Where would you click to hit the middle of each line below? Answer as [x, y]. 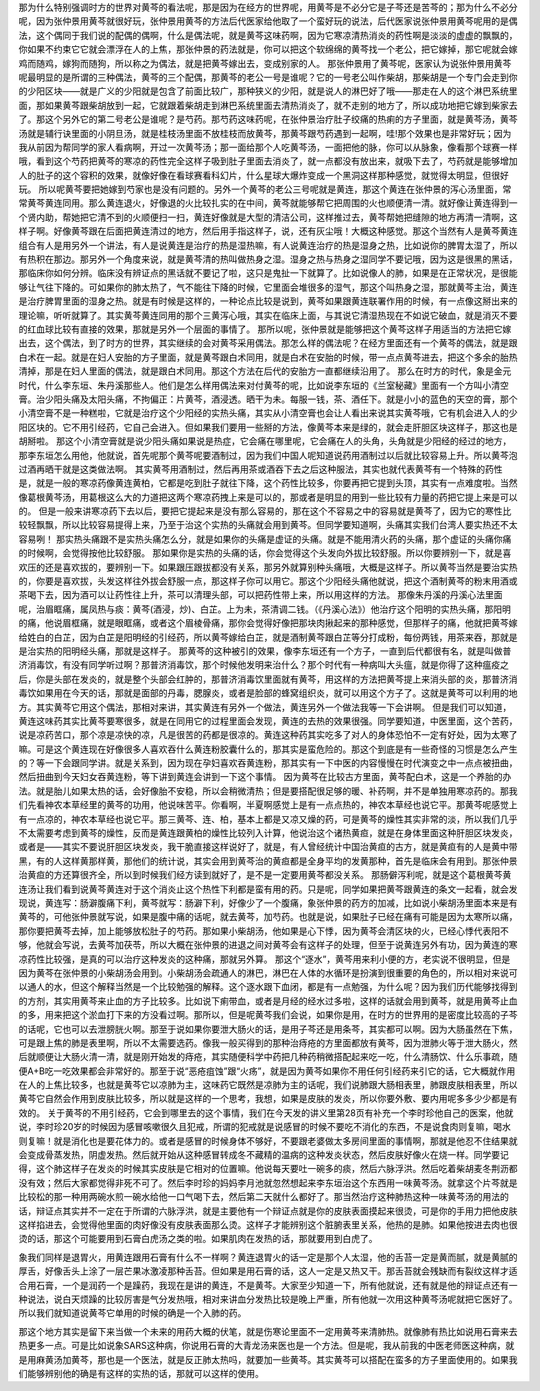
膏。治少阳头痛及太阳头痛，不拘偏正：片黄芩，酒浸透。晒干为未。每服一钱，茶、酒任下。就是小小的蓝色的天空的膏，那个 [268, 399]
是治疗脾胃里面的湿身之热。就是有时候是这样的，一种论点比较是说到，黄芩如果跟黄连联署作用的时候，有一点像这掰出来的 [268, 301]
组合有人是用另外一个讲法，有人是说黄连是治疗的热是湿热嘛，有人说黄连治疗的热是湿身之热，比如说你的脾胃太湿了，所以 [268, 245]
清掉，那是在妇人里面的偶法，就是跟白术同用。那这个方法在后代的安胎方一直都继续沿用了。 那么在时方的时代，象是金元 [265, 371]
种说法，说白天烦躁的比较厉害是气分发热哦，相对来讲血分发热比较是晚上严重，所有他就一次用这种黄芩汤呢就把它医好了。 [268, 1299]
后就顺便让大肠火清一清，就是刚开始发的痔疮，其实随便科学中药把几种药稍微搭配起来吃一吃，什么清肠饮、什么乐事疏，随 [268, 1057]
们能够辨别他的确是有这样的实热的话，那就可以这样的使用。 [141, 1373]
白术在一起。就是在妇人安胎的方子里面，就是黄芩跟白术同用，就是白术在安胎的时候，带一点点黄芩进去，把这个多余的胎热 [268, 357]
